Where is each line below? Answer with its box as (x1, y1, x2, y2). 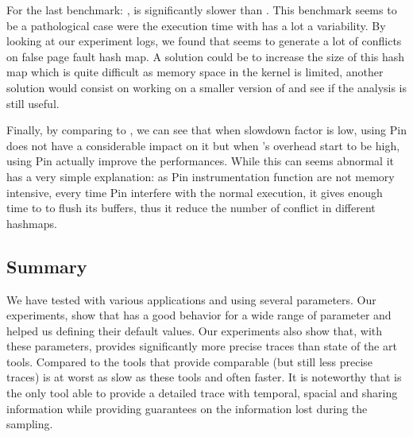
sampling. (6, 416, 53, 432)
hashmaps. (6, 215, 57, 231)
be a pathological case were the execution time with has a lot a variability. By (6, 17, 386, 33)
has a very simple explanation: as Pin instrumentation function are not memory (6, 168, 395, 184)
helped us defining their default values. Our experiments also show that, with (6, 322, 383, 338)
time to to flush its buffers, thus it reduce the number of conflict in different (6, 199, 376, 216)
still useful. (6, 95, 60, 111)
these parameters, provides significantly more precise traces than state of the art (6, 338, 397, 354)
